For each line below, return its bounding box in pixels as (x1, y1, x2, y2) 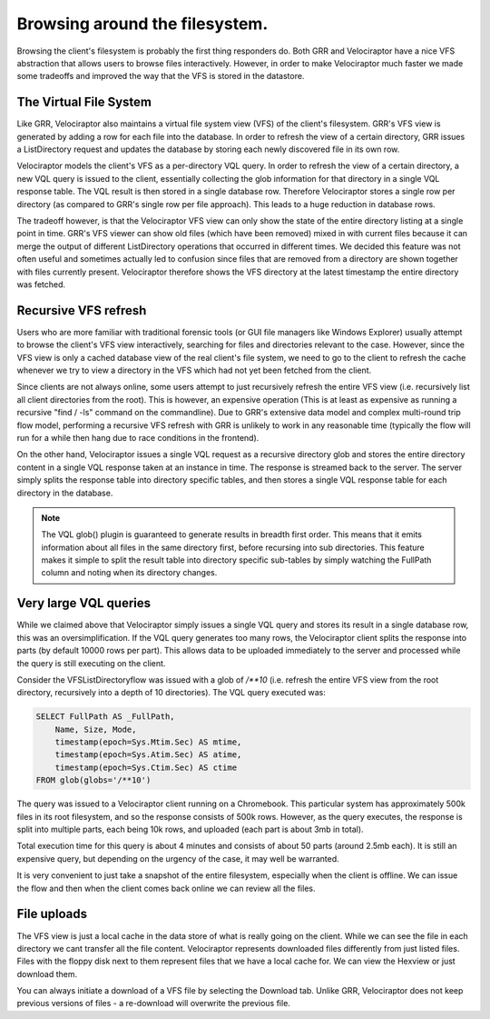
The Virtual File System (16, 95, 152, 110)
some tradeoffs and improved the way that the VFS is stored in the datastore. (16, 71, 305, 82)
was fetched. (16, 278, 66, 290)
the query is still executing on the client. (16, 657, 166, 668)
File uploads (16, 906, 88, 922)
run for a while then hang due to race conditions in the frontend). (16, 432, 260, 443)
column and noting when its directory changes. (41, 567, 218, 578)
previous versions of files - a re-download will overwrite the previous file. (16, 998, 290, 1009)
